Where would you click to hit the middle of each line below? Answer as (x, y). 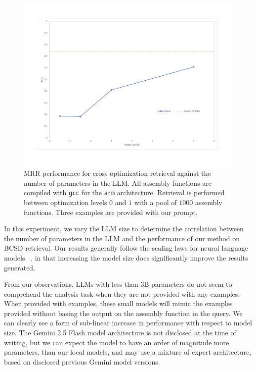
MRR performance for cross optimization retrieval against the (117, 173)
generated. (20, 267)
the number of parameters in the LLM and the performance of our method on (122, 238)
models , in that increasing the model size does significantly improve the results (126, 257)
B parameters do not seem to (188, 284)
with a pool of (155, 202)
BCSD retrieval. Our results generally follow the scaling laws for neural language (126, 248)
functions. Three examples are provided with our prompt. (111, 212)
